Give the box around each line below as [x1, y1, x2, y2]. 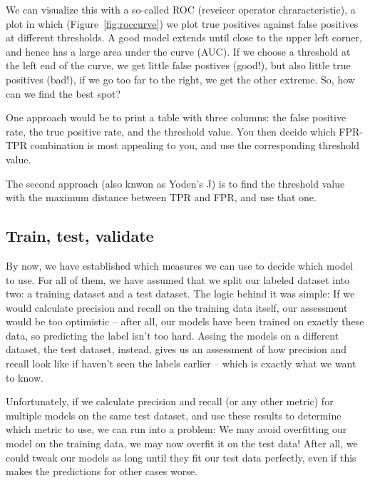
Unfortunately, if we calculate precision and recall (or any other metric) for [6, 394, 334, 409]
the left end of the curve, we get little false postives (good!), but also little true [6, 58, 351, 73]
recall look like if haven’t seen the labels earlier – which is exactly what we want [6, 356, 356, 371]
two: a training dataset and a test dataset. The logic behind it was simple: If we [6, 286, 355, 301]
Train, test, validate [6, 225, 154, 247]
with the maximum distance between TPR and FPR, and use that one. [6, 190, 317, 205]
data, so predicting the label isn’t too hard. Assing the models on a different [6, 327, 339, 342]
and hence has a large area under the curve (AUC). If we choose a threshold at [6, 44, 351, 59]
